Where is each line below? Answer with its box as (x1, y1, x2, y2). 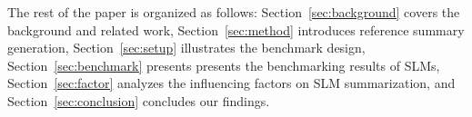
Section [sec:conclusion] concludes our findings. (7, 91, 270, 110)
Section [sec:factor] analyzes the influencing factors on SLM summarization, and (7, 73, 456, 93)
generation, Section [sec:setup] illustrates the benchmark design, (7, 38, 366, 57)
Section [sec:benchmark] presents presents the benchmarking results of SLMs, (7, 55, 440, 74)
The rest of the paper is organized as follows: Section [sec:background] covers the (7, 3, 460, 21)
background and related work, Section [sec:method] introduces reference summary (7, 20, 465, 39)
